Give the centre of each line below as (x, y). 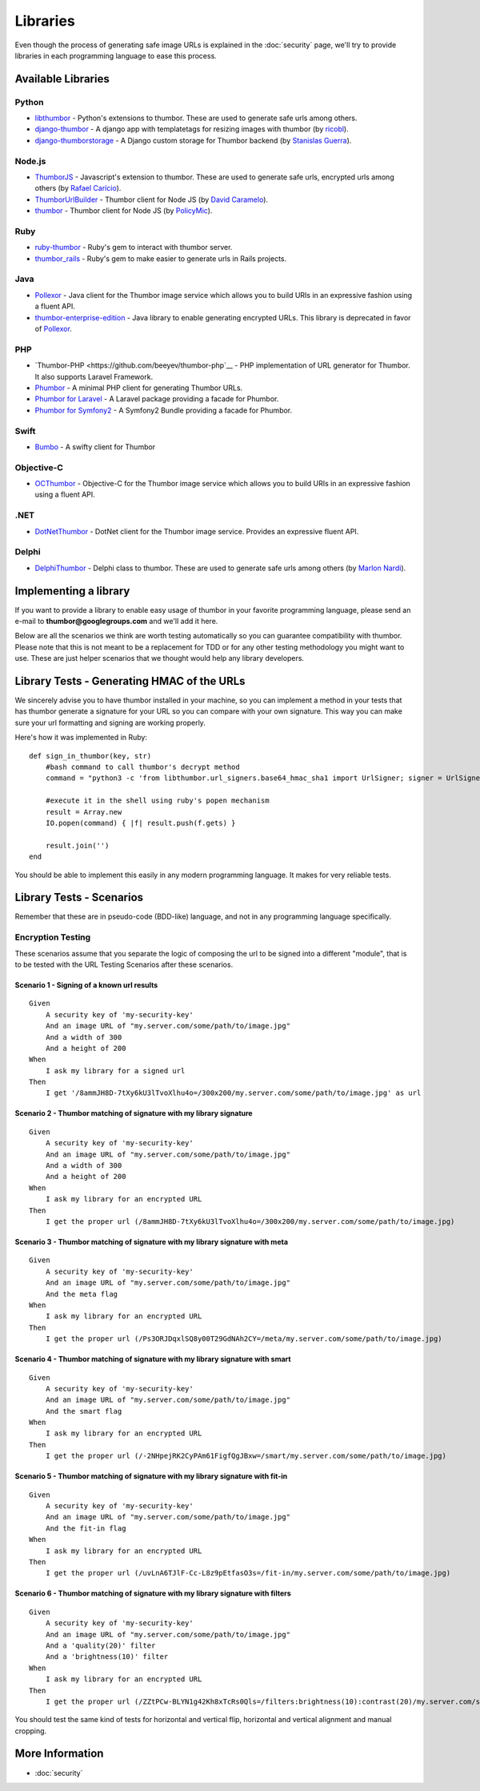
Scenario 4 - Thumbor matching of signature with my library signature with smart (153, 1359)
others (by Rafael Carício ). (78, 188)
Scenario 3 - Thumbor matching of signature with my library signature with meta (151, 1242)
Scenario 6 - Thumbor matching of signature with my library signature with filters (153, 1593)
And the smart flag (84, 1411)
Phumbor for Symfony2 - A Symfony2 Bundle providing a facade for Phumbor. (164, 410)
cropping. (31, 1731)
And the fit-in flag (86, 1528)
